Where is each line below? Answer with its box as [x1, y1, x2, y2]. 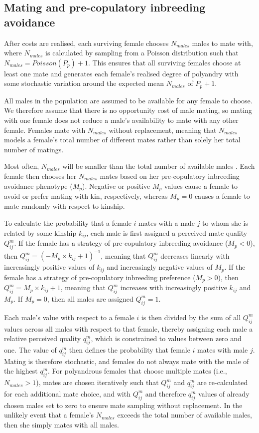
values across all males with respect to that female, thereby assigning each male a [4, 323, 253, 334]
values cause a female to [164, 180, 238, 191]
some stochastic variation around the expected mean [4, 78, 164, 88]
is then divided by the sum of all [141, 312, 241, 322]
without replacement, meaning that [109, 124, 217, 135]
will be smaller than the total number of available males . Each [62, 161, 255, 171]
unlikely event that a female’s [4, 410, 94, 420]
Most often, [4, 161, 39, 171]
